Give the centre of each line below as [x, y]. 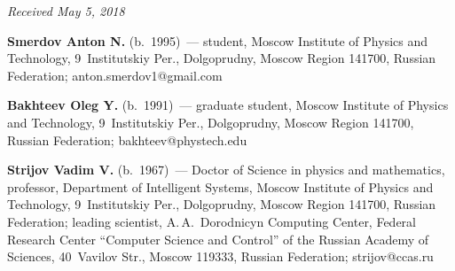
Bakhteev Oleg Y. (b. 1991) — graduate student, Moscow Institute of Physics [228, 105]
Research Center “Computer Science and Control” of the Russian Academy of [218, 239]
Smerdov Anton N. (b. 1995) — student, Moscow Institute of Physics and [217, 40]
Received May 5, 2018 [66, 11]
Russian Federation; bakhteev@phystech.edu [127, 139]
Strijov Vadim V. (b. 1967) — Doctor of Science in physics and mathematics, [226, 170]
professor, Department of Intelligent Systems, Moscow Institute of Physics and [220, 186]
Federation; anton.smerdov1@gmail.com [115, 75]
